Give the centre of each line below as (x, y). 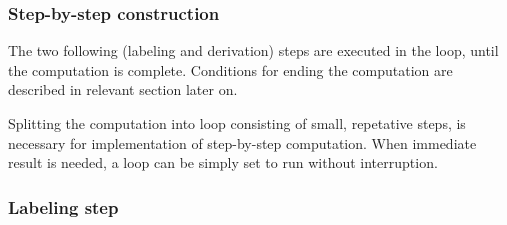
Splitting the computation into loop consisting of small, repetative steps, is (237, 123)
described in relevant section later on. (123, 89)
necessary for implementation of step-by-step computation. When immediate (242, 142)
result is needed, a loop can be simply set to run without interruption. (223, 162)
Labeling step (63, 206)
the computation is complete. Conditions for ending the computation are (230, 69)
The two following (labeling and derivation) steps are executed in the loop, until (253, 50)
